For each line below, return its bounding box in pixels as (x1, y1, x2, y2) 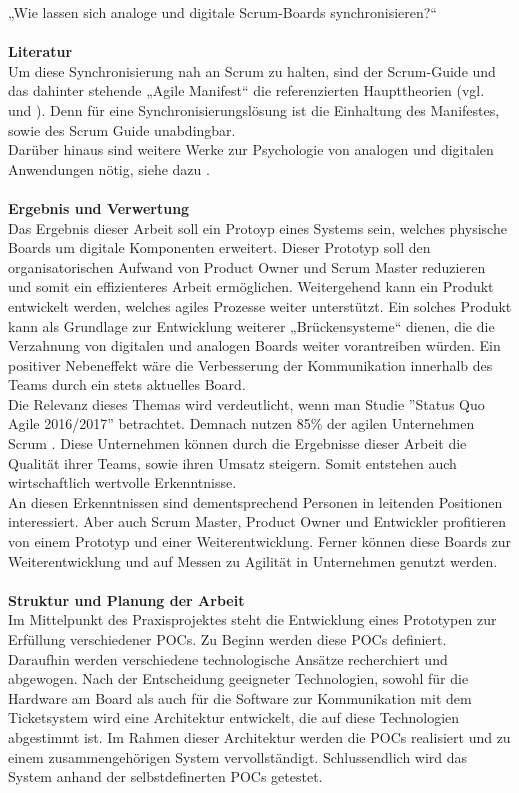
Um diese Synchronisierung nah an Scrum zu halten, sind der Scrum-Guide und (8, 60, 496, 81)
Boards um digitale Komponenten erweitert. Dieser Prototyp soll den (8, 237, 431, 258)
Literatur (8, 41, 73, 62)
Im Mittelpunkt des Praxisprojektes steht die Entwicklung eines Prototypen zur (8, 609, 497, 630)
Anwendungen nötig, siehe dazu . (8, 158, 210, 179)
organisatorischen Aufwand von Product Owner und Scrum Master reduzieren (8, 256, 486, 277)
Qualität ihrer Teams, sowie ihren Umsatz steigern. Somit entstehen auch (8, 452, 457, 473)
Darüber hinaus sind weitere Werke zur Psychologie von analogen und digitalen (8, 139, 494, 160)
